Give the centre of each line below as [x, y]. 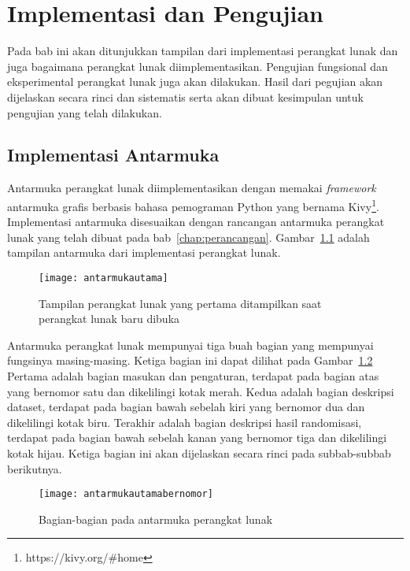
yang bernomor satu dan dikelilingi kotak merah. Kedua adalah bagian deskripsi [201, 391]
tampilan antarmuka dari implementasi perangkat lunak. [144, 252]
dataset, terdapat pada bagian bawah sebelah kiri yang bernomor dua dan [186, 407]
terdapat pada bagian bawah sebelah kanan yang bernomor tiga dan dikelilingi [197, 438]
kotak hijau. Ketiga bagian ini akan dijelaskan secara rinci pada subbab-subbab [199, 452]
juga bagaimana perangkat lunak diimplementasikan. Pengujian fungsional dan [198, 66]
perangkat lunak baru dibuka [109, 319]
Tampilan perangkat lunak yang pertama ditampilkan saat [180, 303]
